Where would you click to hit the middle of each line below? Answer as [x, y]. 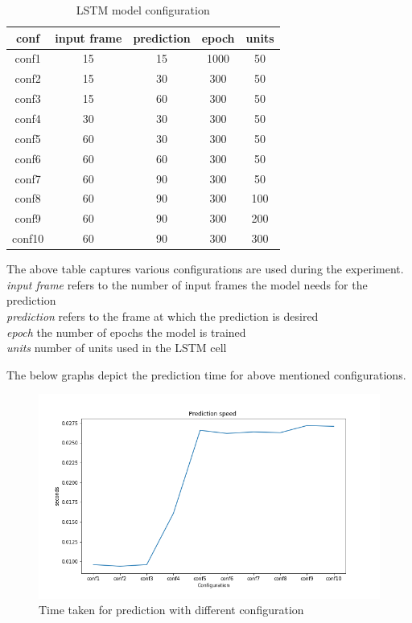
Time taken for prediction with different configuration [171, 610]
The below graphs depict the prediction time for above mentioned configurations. [206, 374]
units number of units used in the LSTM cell [117, 348]
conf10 [28, 238]
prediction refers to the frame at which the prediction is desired [163, 316]
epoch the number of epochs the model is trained [126, 332]
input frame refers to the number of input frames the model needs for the [187, 284]
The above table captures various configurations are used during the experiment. [205, 269]
